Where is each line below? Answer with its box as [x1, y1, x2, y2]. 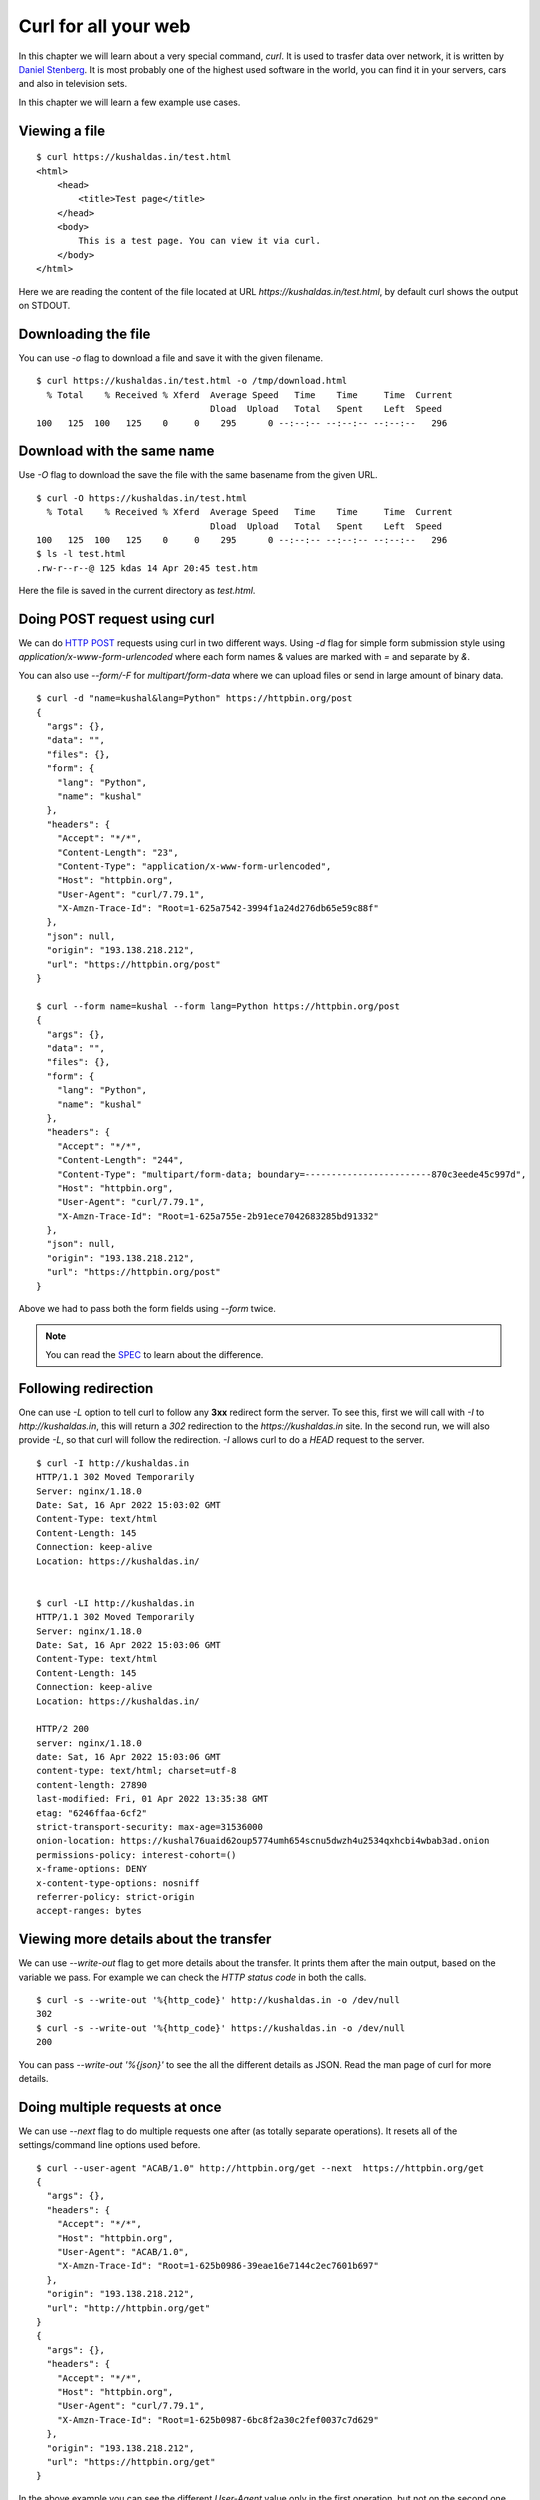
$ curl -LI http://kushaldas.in [36, 1597, 195, 1609]
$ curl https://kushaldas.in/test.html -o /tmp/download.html [36, 375, 348, 387]
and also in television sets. [18, 78, 128, 90]
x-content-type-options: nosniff [36, 1877, 200, 1889]
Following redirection [18, 1380, 154, 1397]
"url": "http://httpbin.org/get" [46, 2302, 211, 2314]
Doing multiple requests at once [18, 2098, 222, 2115]
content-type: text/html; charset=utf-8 [36, 1765, 237, 1777]
